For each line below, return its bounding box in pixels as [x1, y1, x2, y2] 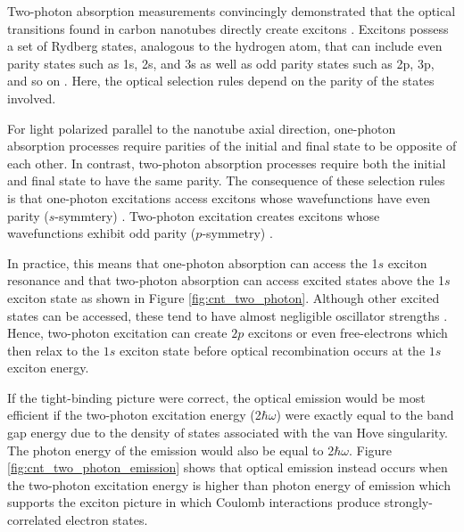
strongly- [384, 493, 433, 512]
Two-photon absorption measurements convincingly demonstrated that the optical [7, 2, 456, 20]
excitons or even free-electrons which [247, 323, 448, 342]
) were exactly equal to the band [276, 405, 454, 424]
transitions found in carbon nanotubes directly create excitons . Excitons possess [7, 19, 449, 37]
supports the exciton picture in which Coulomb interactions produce [7, 493, 381, 512]
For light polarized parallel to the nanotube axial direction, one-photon [7, 119, 396, 137]
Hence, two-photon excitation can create [7, 323, 228, 342]
